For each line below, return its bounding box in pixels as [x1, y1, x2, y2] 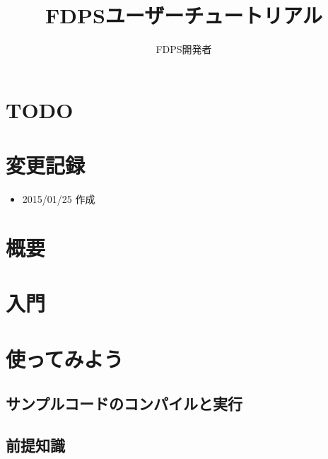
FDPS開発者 [156, 42, 212, 57]
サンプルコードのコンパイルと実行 [6, 393, 242, 414]
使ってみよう [6, 344, 124, 373]
